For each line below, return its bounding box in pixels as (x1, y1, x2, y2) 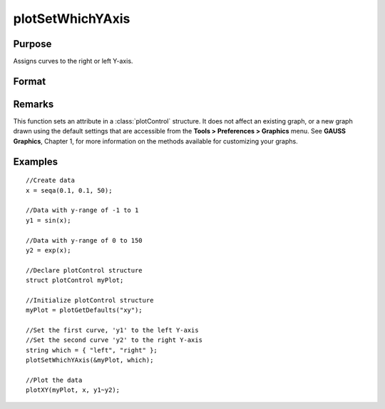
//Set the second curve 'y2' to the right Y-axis (26, 336, 203, 344)
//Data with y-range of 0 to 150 (26, 236, 143, 244)
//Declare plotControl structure (26, 266, 143, 274)
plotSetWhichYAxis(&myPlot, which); (26, 356, 154, 364)
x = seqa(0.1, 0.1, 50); (26, 186, 113, 194)
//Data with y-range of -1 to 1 (26, 206, 139, 214)
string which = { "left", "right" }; (26, 346, 158, 354)
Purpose (13, 38, 52, 50)
